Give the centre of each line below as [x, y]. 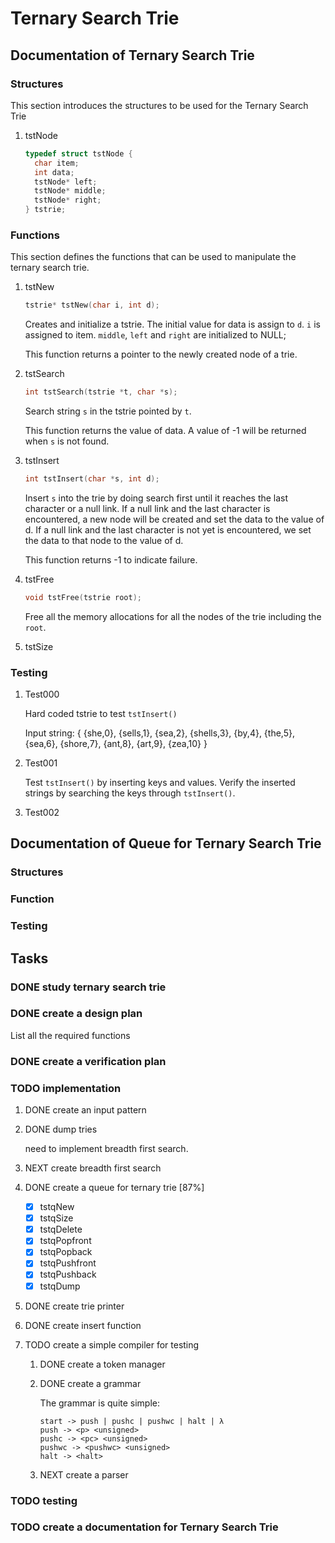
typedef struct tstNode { [78, 153]
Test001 [41, 763]
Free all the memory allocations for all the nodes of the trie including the [173, 616]
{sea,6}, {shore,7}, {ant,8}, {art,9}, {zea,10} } [116, 744]
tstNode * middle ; [70, 191]
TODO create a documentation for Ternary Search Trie [144, 1527]
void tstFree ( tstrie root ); [83, 597]
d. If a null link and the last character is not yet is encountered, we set [168, 529]
